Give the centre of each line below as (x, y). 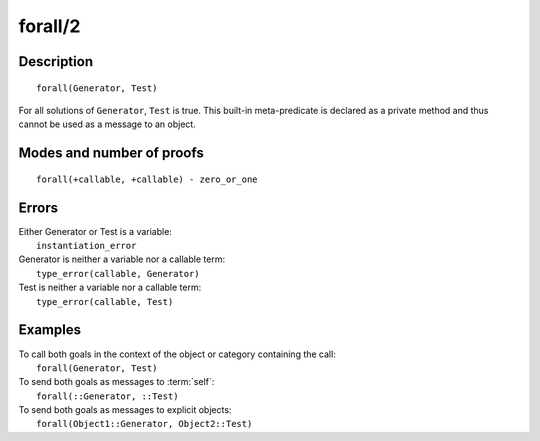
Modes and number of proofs (111, 153)
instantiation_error (86, 246)
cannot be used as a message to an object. (107, 124)
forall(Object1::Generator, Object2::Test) (144, 424)
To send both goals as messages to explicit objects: (125, 410)
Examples (50, 330)
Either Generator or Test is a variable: (95, 231)
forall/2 (49, 26)
